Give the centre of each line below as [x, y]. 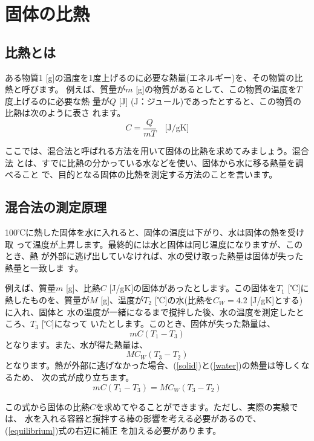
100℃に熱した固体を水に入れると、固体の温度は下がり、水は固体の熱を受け [155, 232]
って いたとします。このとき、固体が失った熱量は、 [173, 324]
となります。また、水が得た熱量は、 [77, 344]
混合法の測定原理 [56, 207]
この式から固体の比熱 [47, 406]
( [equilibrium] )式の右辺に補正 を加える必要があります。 [113, 430]
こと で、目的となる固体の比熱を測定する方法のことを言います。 [149, 174]
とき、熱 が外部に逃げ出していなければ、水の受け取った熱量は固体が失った [154, 256]
